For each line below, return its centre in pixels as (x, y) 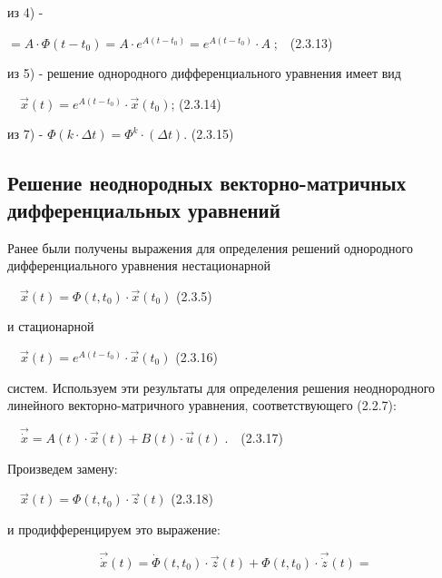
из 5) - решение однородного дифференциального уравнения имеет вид (204, 73)
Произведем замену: (63, 468)
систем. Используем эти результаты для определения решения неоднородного (221, 387)
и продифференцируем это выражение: (114, 529)
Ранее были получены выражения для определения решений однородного (210, 247)
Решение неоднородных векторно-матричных (207, 183)
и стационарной (51, 326)
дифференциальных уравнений (144, 209)
